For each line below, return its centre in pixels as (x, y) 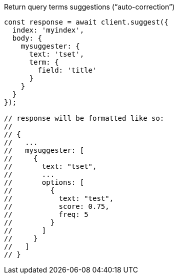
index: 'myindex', (48, 30)
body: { (27, 38)
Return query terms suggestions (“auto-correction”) (89, 7)
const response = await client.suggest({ (86, 22)
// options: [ (44, 182)
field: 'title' (67, 70)
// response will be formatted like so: (84, 118)
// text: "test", (59, 198)
